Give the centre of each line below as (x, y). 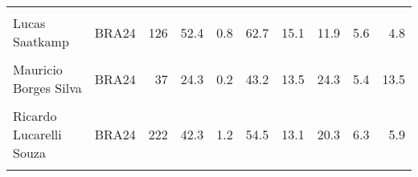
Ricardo (35, 116)
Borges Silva (47, 88)
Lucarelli (37, 134)
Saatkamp (41, 41)
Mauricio (38, 69)
